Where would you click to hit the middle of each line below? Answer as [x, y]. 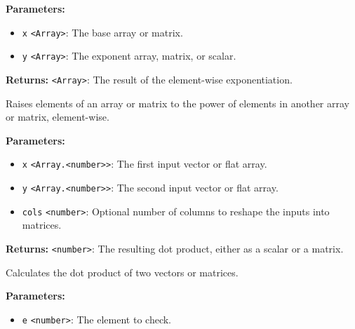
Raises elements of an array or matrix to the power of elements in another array [177, 103]
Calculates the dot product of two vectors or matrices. [122, 272]
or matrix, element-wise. [58, 117]
